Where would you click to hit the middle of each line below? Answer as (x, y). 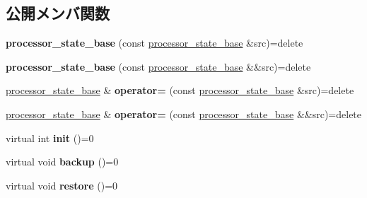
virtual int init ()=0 (50, 138)
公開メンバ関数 (58, 13)
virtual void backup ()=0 (62, 162)
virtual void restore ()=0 (62, 185)
